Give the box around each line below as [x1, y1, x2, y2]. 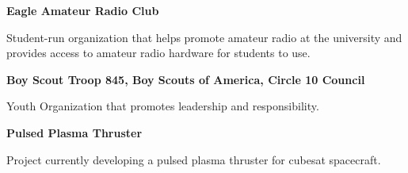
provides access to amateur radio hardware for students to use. [6, 44, 311, 61]
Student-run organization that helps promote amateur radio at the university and [6, 29, 402, 45]
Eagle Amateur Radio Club [6, 2, 159, 18]
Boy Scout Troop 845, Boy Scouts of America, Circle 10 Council [6, 71, 365, 87]
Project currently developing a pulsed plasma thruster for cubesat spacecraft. [6, 151, 381, 167]
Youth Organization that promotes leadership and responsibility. [6, 98, 319, 114]
